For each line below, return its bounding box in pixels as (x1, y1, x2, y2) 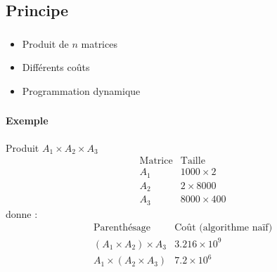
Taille (180, 156, 205, 167)
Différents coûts (22, 60, 90, 75)
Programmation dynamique (22, 83, 141, 98)
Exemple (6, 113, 49, 128)
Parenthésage (93, 223, 151, 233)
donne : (6, 206, 38, 221)
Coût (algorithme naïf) (174, 223, 273, 233)
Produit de (22, 36, 69, 51)
